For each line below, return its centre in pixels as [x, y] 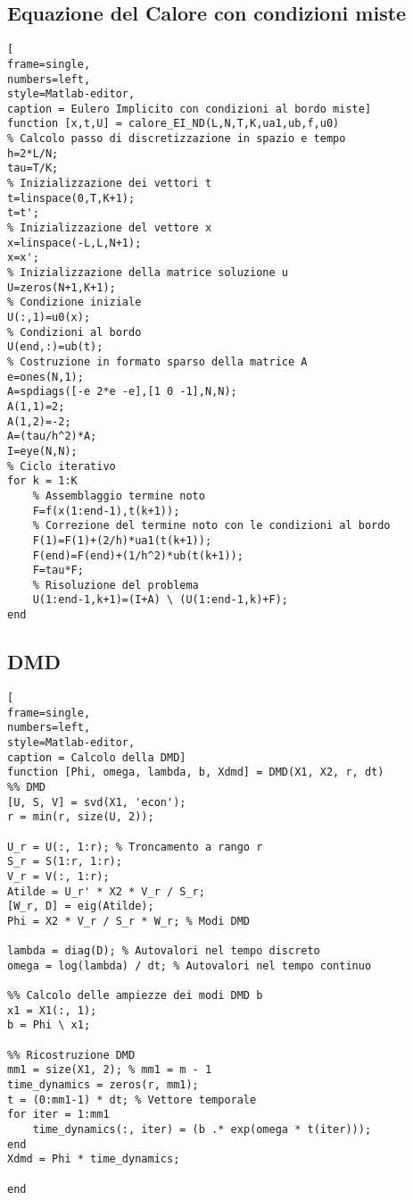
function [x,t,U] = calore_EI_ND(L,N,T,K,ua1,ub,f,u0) [173, 124]
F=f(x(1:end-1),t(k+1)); [106, 511]
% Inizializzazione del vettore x [110, 228]
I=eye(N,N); [42, 451]
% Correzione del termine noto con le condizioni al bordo [211, 526]
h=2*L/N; [33, 153]
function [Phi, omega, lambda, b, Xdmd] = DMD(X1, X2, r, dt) [196, 772]
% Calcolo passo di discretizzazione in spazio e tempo [177, 139]
